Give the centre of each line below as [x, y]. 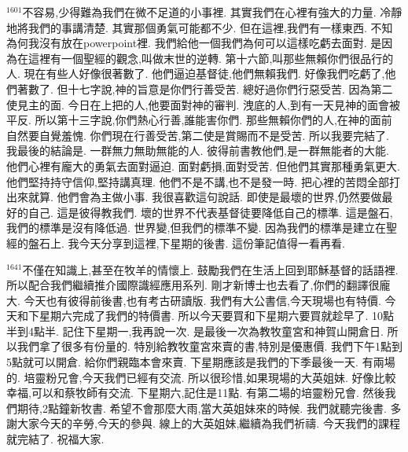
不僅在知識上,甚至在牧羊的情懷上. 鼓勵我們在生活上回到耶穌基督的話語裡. [210, 269]
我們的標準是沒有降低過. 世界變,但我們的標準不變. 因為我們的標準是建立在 [196, 228]
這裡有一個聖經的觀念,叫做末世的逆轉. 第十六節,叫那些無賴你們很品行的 [211, 58]
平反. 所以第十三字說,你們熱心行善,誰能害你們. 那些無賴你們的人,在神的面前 [199, 120]
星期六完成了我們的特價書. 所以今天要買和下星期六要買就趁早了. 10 [211, 316]
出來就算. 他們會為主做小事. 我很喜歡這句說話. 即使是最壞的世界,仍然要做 [194, 197]
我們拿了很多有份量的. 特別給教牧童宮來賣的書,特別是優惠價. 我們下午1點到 [210, 346]
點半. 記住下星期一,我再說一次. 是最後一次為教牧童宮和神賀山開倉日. [208, 331]
